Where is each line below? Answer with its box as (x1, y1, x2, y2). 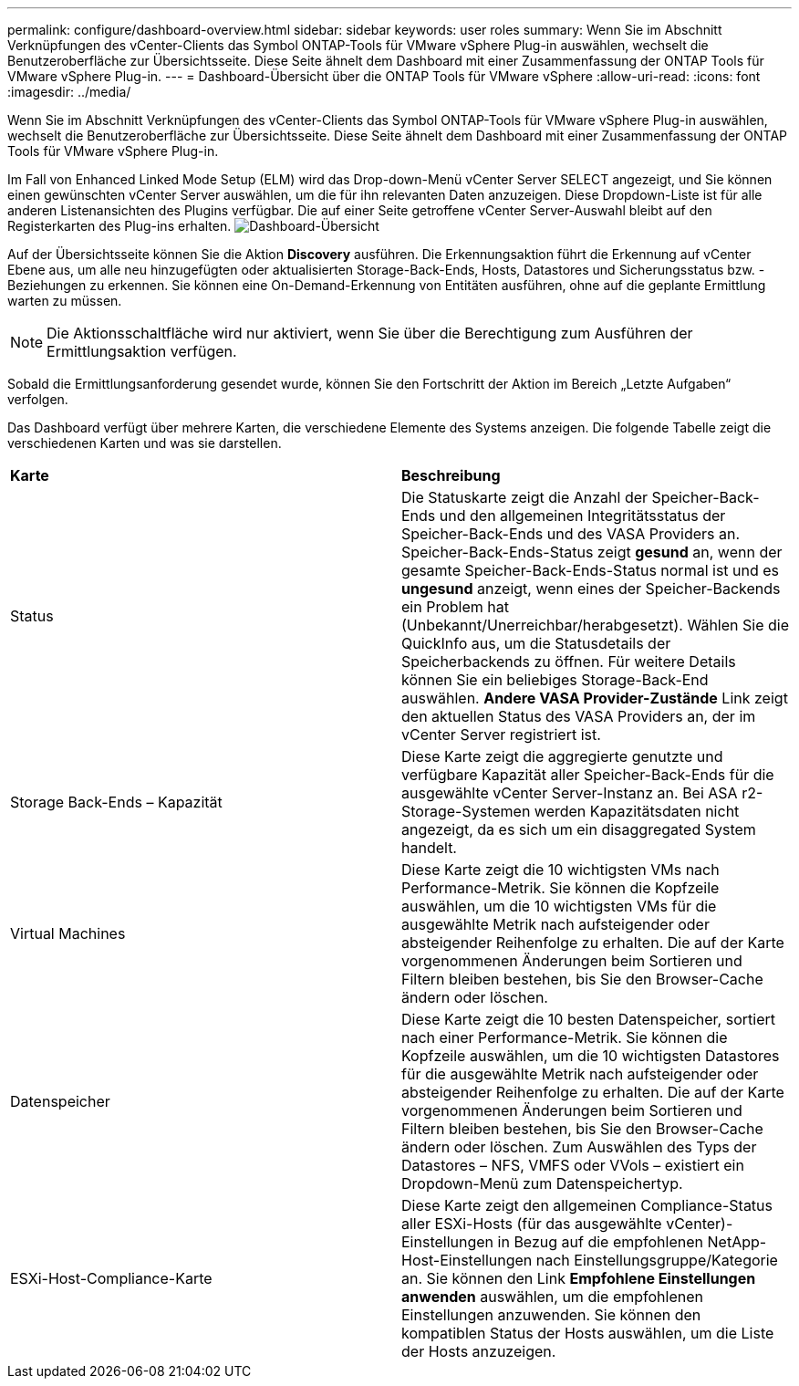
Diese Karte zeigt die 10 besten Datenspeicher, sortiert (401, 1010, 775, 1028)
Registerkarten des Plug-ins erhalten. (7, 218, 232, 234)
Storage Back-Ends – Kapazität (10, 793, 223, 811)
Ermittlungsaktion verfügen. (47, 342, 237, 360)
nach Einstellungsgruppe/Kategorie (535, 1251, 778, 1269)
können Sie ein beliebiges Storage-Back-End (401, 671, 709, 689)
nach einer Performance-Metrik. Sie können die (401, 1028, 728, 1047)
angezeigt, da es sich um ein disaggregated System (401, 820, 756, 839)
